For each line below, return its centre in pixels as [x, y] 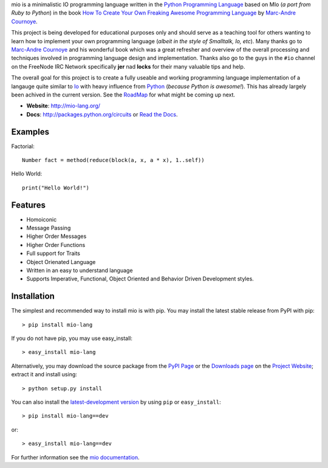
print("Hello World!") [56, 188]
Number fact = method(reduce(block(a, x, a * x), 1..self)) [113, 160]
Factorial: [23, 146]
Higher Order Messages [56, 236]
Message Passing [49, 228]
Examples [30, 131]
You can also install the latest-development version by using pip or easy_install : [116, 402]
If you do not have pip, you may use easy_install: [72, 338]
